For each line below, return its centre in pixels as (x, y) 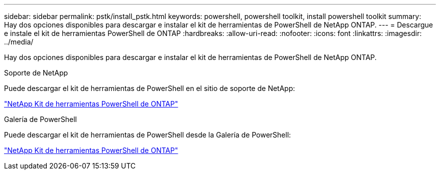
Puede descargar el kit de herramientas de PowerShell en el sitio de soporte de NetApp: (150, 88)
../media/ (19, 42)
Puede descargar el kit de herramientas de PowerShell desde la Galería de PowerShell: (148, 135)
